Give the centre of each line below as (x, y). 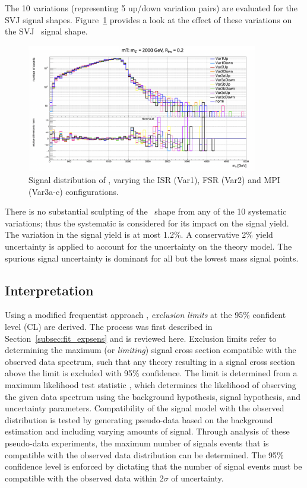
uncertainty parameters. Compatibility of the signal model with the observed (145, 408)
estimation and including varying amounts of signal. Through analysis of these (147, 431)
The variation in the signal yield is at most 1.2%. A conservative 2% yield (139, 234)
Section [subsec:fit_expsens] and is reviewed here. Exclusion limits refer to (141, 338)
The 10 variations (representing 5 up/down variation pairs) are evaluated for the (151, 8)
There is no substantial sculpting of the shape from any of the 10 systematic (146, 211)
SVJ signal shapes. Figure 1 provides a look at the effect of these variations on (148, 19)
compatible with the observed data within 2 (84, 478)
